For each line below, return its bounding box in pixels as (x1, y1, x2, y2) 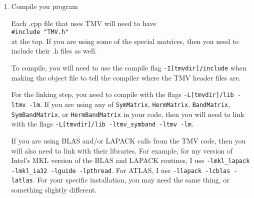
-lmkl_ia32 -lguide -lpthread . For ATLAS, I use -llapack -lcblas (11, 164, 230, 175)
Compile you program (11, 1, 78, 11)
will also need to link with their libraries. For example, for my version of (11, 145, 233, 155)
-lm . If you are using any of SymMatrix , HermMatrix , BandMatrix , (29, 98, 230, 109)
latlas (11, 177, 33, 184)
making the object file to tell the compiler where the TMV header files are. (11, 72, 241, 82)
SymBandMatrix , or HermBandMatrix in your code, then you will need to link (11, 108, 244, 119)
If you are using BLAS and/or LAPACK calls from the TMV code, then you (11, 135, 246, 145)
